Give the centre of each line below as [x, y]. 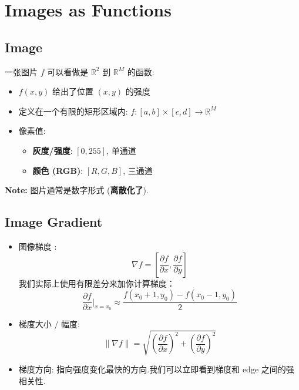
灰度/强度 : [53, 150]
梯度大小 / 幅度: [49, 324]
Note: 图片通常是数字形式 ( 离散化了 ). [77, 190]
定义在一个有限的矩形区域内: [73, 111]
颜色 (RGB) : [58, 170]
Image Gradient [54, 222]
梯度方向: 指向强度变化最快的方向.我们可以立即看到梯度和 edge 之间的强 [156, 369]
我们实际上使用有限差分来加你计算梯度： [97, 283]
